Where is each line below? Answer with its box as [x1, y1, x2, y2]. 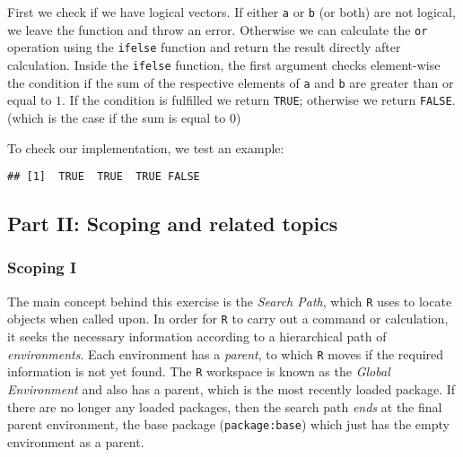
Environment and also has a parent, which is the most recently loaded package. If [7, 380, 456, 398]
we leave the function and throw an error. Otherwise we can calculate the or [7, 20, 428, 39]
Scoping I [7, 256, 77, 279]
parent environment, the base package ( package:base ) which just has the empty [7, 415, 450, 434]
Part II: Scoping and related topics [7, 210, 338, 237]
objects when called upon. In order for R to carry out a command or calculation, [7, 309, 449, 328]
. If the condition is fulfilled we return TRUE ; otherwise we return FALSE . [62, 91, 456, 109]
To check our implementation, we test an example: [7, 138, 284, 157]
